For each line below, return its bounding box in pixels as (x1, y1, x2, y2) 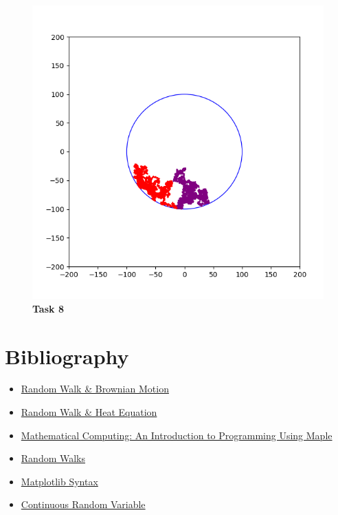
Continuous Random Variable (21, 497, 146, 512)
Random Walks (21, 451, 86, 465)
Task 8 (32, 301, 64, 315)
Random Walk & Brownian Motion (21, 381, 169, 396)
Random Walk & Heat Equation (21, 405, 157, 419)
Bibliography (5, 341, 129, 370)
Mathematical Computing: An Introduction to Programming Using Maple (21, 428, 333, 442)
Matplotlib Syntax (21, 474, 98, 488)
